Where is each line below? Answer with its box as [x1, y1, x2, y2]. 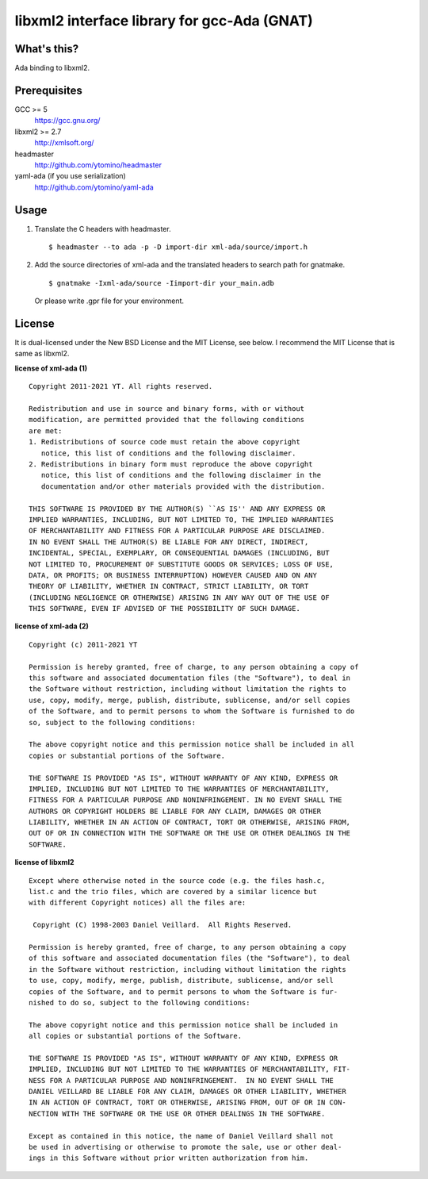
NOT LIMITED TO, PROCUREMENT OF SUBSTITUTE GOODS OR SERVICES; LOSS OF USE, [29, 559, 334, 569]
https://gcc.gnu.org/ [34, 116, 101, 125]
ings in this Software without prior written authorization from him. [29, 1154, 309, 1162]
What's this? [14, 42, 79, 56]
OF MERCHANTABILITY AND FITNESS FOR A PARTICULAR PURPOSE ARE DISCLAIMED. [29, 526, 326, 536]
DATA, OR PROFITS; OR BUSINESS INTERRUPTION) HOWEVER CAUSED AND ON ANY [29, 570, 317, 579]
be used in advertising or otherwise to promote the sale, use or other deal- [29, 1143, 342, 1152]
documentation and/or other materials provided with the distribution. [40, 482, 326, 491]
